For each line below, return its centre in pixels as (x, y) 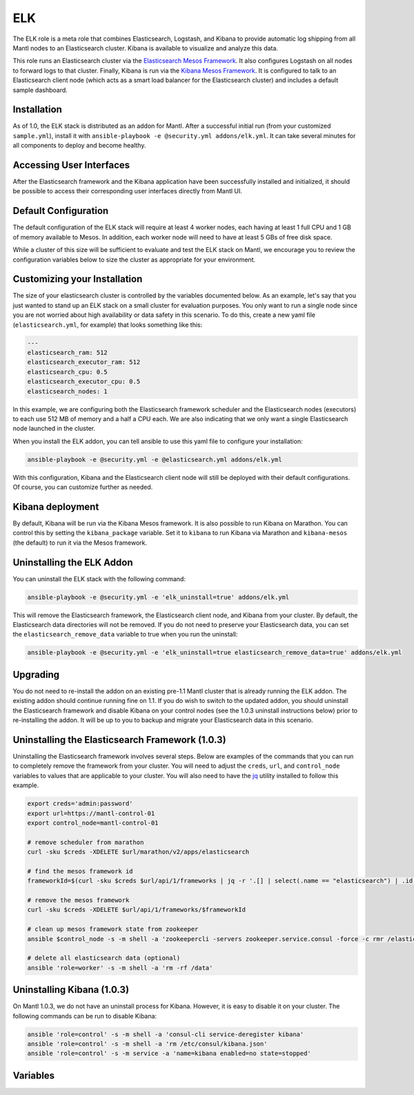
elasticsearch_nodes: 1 (68, 391)
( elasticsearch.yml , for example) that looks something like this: (108, 324)
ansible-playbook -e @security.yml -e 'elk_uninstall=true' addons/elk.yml (158, 597)
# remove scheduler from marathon (86, 842)
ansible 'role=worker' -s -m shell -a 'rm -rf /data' (120, 968)
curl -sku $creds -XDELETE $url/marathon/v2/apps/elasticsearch (138, 852)
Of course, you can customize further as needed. (83, 487)
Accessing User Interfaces (71, 165)
